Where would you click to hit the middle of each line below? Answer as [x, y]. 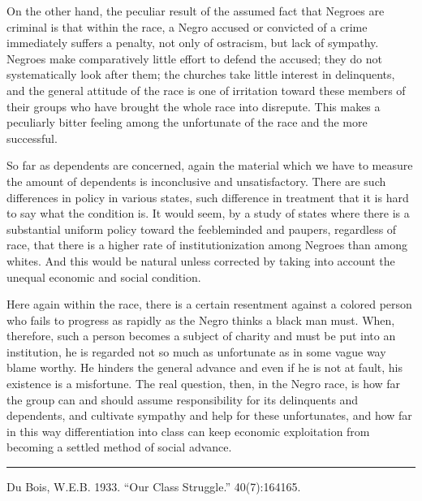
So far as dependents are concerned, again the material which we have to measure [210, 165]
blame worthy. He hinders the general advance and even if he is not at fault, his [205, 367]
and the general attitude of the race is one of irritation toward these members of [206, 90]
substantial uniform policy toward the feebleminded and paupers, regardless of [202, 229]
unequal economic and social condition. [104, 276]
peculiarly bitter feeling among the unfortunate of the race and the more [187, 122]
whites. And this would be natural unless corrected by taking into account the [201, 260]
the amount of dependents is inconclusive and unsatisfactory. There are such [196, 181]
